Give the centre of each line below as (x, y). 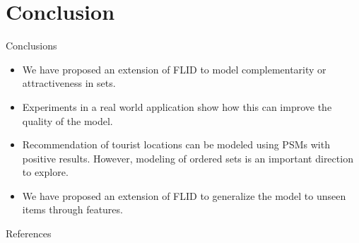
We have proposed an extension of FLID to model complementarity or (174, 69)
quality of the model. (67, 120)
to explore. (45, 172)
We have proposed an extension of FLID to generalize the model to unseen (184, 195)
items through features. (72, 209)
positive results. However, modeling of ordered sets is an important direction (188, 158)
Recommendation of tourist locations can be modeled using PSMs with (176, 144)
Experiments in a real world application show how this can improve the (177, 106)
